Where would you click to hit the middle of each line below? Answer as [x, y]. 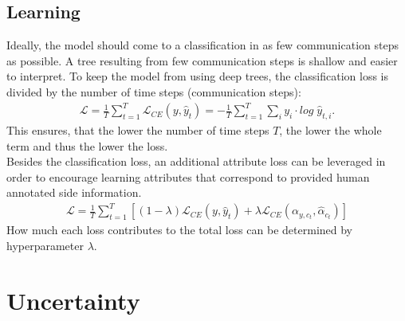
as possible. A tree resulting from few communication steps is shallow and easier [202, 60]
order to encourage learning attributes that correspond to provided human [188, 176]
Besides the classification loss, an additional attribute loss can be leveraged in [196, 161]
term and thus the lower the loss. [87, 145]
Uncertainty [73, 300]
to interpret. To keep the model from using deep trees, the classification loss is [197, 76]
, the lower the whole [330, 129]
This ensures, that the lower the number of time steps [138, 129]
